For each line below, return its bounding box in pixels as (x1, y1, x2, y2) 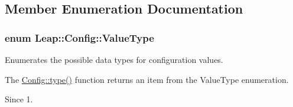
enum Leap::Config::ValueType (5, 30, 154, 45)
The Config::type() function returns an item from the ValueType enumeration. (5, 73, 289, 85)
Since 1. (5, 93, 33, 105)
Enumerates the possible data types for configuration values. (5, 53, 223, 65)
